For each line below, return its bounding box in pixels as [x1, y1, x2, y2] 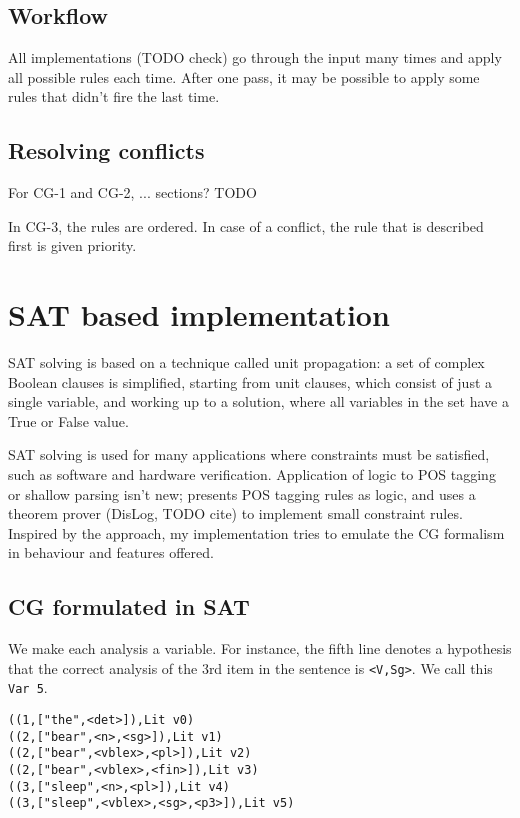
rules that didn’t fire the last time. [8, 86, 220, 107]
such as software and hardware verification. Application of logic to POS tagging [8, 464, 496, 485]
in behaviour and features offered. [8, 542, 214, 563]
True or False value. [8, 410, 129, 431]
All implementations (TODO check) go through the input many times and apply [8, 47, 502, 68]
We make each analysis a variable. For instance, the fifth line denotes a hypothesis [8, 638, 512, 659]
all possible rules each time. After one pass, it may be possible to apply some [8, 66, 480, 87]
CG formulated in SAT [8, 591, 250, 622]
